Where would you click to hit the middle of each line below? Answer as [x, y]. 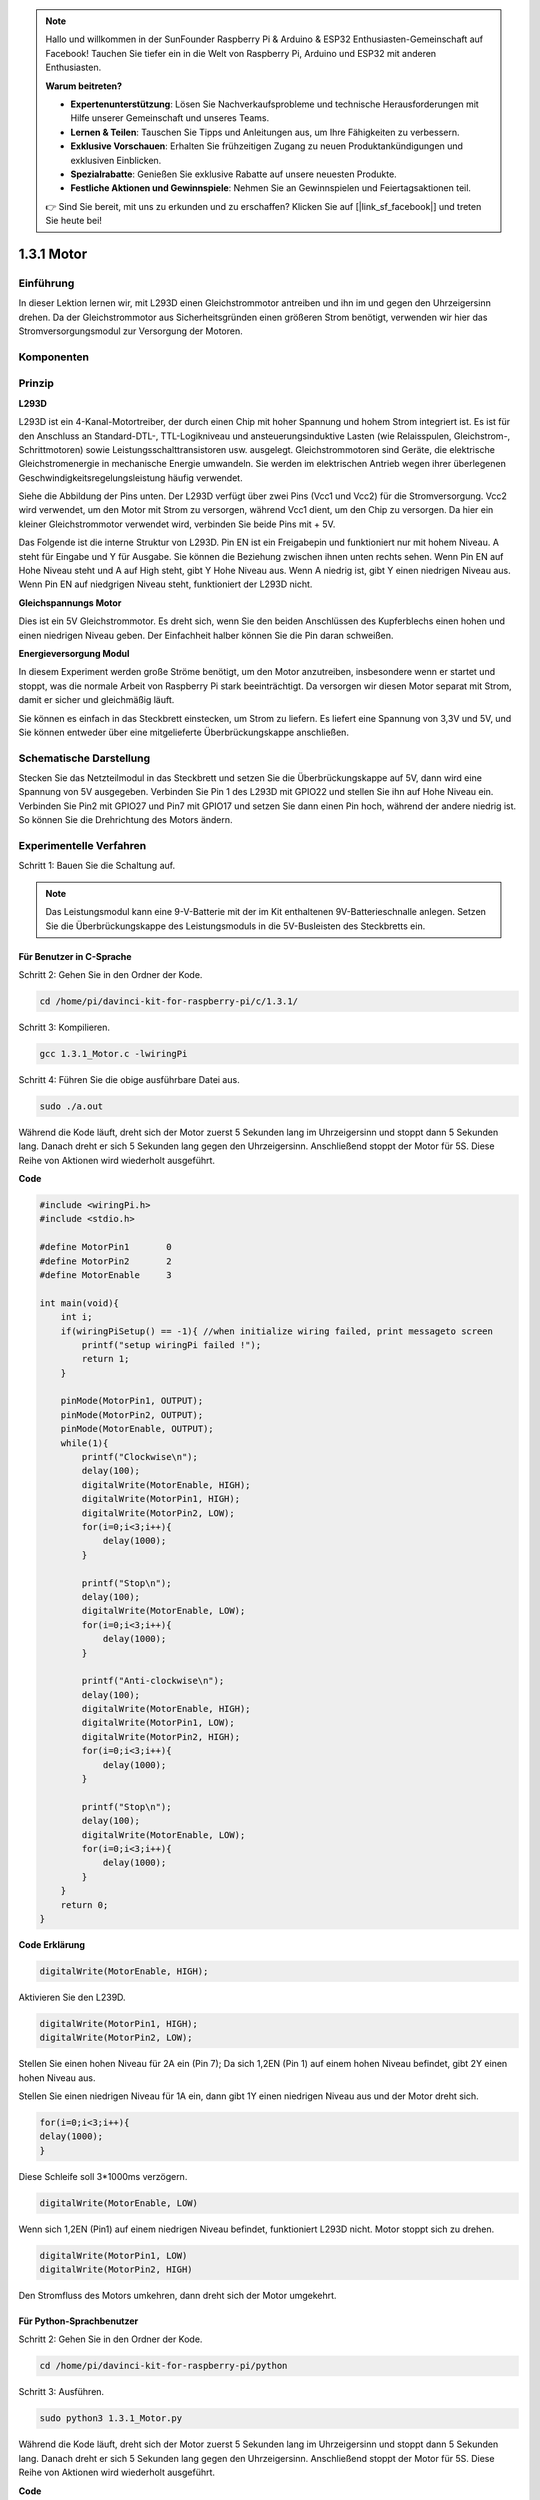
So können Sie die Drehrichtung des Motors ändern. [126, 820]
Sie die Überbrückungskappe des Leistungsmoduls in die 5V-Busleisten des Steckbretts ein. [235, 926]
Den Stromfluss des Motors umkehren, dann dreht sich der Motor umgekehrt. [177, 2296]
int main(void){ [79, 1303]
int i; [76, 1317]
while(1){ [84, 1443]
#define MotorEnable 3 [105, 1274]
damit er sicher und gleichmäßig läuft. [96, 700]
